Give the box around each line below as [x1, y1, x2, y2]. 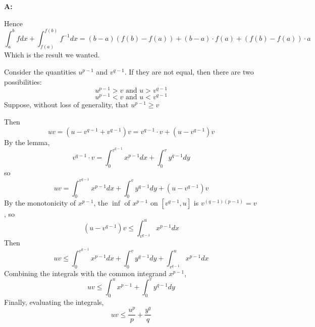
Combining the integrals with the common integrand [4, 268, 167, 278]
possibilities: [4, 76, 42, 87]
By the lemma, [4, 137, 50, 147]
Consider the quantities [4, 67, 76, 77]
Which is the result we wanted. [4, 49, 100, 60]
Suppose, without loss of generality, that [4, 99, 129, 110]
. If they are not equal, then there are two [124, 67, 254, 77]
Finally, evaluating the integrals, [4, 296, 104, 307]
